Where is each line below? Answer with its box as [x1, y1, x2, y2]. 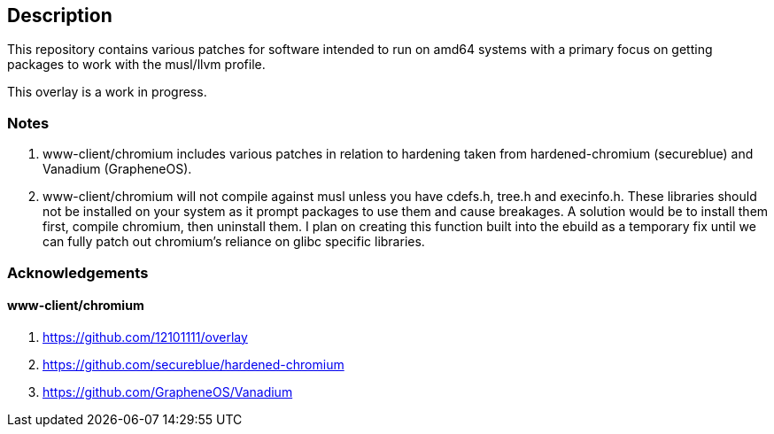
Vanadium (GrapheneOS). [43, 161, 192, 177]
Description [7, 4, 112, 27]
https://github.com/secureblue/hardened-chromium [43, 356, 344, 372]
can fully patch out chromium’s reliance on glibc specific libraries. [43, 234, 425, 250]
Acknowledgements [7, 263, 149, 282]
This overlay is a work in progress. [7, 84, 207, 100]
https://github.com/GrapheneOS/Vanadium [43, 384, 293, 399]
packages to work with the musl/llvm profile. [7, 57, 266, 73]
